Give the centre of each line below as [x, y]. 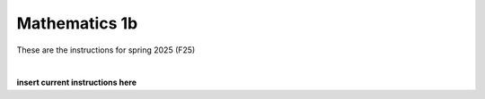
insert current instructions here [76, 82]
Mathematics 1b [77, 23]
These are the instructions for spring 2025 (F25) [106, 50]
